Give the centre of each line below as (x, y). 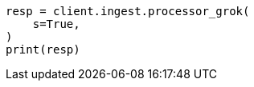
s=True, (56, 24)
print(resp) (43, 49)
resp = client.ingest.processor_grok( (128, 11)
